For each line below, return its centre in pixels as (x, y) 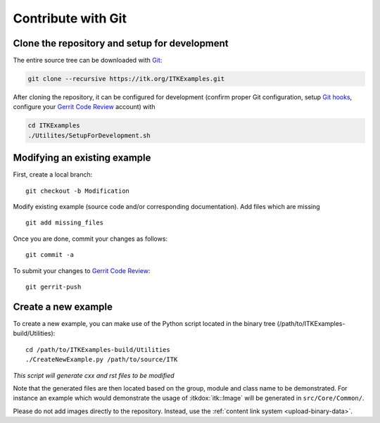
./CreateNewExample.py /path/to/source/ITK (102, 360)
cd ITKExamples (54, 126)
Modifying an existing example (82, 158)
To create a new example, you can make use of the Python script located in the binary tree (144, 323)
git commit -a (50, 255)
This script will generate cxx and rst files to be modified (94, 375)
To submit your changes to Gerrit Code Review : (82, 270)
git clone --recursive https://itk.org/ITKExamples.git (126, 79)
